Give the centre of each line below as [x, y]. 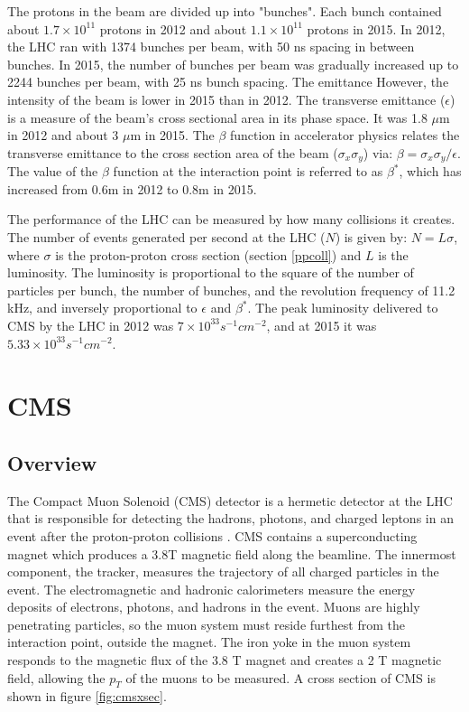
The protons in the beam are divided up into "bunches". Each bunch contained [225, 11]
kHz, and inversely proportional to [102, 308]
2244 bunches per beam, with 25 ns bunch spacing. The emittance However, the [228, 82]
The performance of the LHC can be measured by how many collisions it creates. [231, 219]
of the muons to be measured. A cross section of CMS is [280, 677]
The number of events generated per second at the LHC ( [166, 236]
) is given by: [371, 236]
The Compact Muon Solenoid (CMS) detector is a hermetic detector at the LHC [230, 500]
